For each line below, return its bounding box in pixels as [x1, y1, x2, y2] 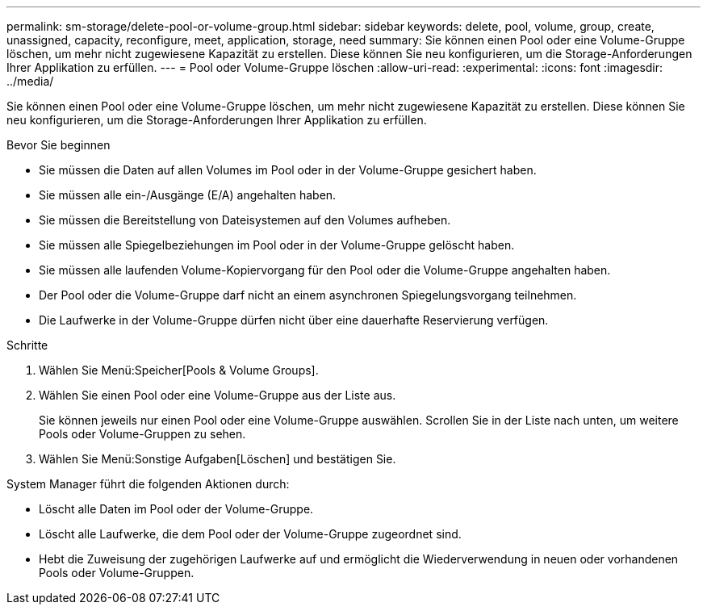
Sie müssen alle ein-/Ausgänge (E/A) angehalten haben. [39, 188, 337, 202]
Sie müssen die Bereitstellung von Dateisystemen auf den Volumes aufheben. [39, 213, 451, 227]
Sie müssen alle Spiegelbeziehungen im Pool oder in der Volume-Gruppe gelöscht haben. [39, 238, 515, 252]
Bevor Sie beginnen [6, 138, 111, 152]
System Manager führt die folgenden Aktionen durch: [6, 477, 290, 491]
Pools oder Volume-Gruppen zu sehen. [39, 427, 246, 441]
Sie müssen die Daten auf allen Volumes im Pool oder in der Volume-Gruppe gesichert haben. [39, 163, 537, 177]
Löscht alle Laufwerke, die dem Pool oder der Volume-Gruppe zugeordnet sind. [39, 527, 462, 541]
